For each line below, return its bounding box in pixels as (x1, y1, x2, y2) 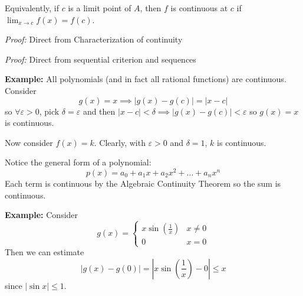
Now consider (5, 136, 53, 148)
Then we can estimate (5, 246, 84, 258)
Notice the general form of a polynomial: (5, 156, 151, 168)
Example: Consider (5, 209, 78, 221)
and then (83, 105, 116, 117)
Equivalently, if (5, 2, 60, 14)
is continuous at (170, 2, 228, 14)
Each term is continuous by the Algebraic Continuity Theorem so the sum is (5, 177, 281, 190)
